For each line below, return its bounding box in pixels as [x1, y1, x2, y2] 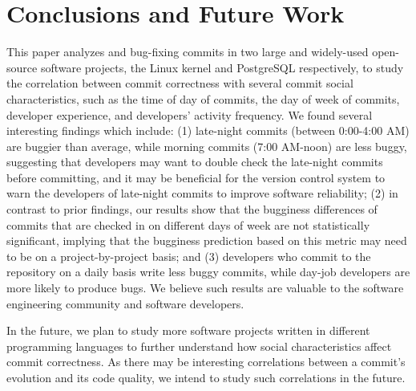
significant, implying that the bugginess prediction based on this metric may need [6, 232, 407, 249]
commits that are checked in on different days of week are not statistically [6, 216, 370, 233]
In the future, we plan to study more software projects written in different [6, 322, 370, 339]
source [6, 59, 38, 75]
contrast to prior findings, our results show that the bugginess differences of [6, 201, 378, 218]
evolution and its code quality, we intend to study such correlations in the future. [6, 369, 406, 385]
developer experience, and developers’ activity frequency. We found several [6, 106, 373, 123]
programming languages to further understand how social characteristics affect [6, 337, 392, 354]
